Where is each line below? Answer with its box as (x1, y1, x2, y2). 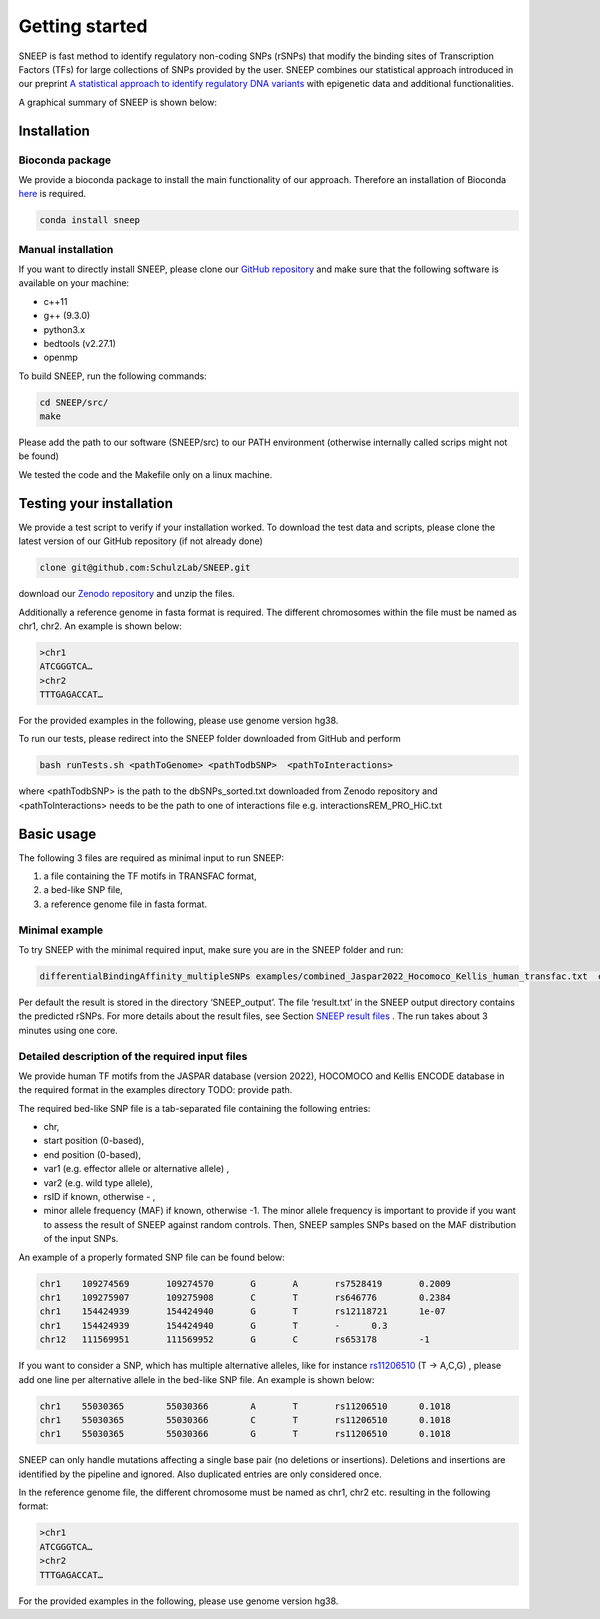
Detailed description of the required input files (18, 1049, 248, 1063)
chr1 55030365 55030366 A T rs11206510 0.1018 (39, 1400, 452, 1412)
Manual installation (18, 242, 114, 256)
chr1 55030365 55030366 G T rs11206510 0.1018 (39, 1428, 452, 1440)
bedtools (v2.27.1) (43, 337, 117, 349)
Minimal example (18, 923, 104, 937)
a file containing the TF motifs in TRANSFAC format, (43, 870, 257, 882)
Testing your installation (18, 495, 174, 512)
